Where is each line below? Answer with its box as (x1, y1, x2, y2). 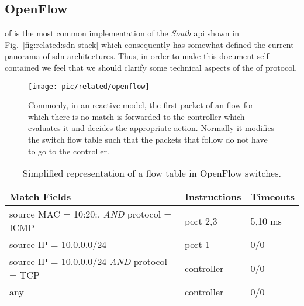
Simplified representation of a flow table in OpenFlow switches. (23, 166, 281, 180)
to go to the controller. (28, 145, 109, 157)
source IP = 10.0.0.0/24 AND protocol (9, 255, 168, 269)
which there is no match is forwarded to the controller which (28, 110, 245, 122)
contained (5, 61, 39, 73)
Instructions (184, 190, 241, 204)
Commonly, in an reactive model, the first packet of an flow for (28, 99, 254, 111)
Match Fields (9, 190, 71, 204)
